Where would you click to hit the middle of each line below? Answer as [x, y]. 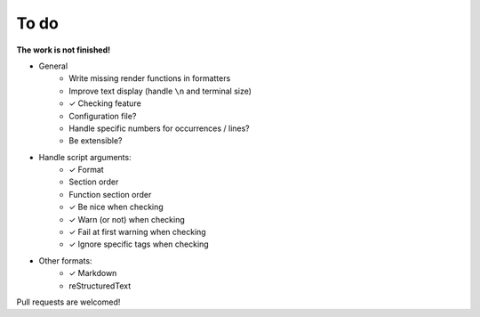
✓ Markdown [93, 273]
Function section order [110, 194]
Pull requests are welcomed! [68, 302]
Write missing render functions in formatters [150, 78]
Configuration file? [103, 116]
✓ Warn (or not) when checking [127, 219]
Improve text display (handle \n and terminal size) [160, 91]
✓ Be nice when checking [116, 207]
